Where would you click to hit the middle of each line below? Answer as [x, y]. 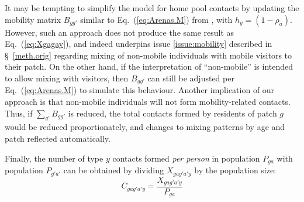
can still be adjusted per [191, 78]
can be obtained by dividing [113, 170]
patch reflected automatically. [58, 138]
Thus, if [19, 113]
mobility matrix [33, 19]
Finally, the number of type [54, 158]
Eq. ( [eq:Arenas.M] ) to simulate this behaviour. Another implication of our [140, 90]
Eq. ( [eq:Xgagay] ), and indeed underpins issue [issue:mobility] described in [139, 44]
